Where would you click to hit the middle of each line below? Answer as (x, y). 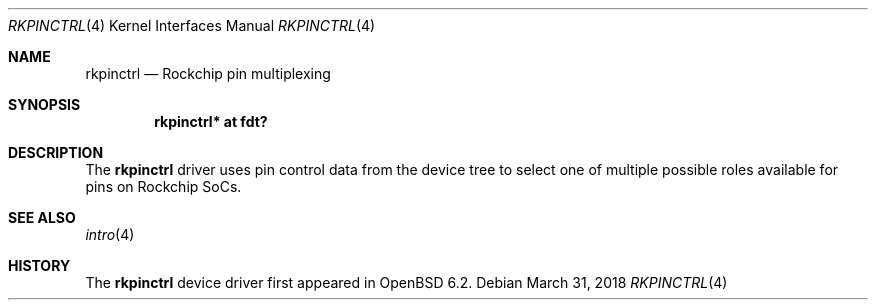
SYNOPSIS (44, 104)
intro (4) (110, 234)
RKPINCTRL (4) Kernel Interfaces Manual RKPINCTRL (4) (192, 25)
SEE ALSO (42, 217)
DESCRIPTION (56, 152)
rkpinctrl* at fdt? (211, 121)
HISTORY (39, 265)
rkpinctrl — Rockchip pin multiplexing (208, 73)
